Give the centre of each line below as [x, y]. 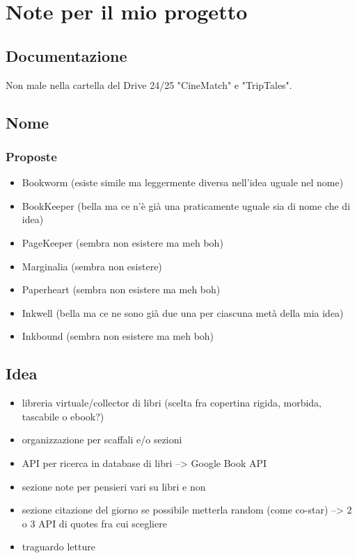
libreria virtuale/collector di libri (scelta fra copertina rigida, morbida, [172, 403]
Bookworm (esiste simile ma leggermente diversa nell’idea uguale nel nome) [183, 182]
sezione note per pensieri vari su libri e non [114, 486]
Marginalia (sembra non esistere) [92, 266]
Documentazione [66, 55]
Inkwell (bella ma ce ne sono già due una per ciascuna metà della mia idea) [183, 312]
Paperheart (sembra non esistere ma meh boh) [121, 289]
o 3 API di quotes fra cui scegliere [94, 523]
